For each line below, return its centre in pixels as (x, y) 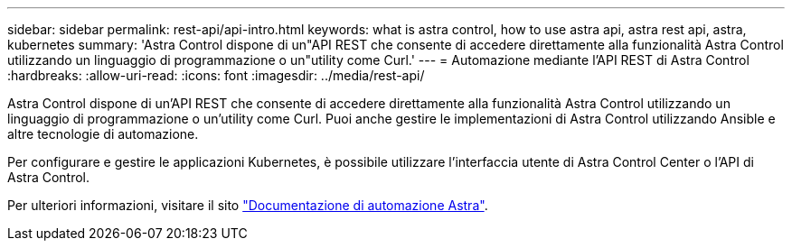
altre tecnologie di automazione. (103, 134)
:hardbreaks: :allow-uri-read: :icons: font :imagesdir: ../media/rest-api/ (216, 75)
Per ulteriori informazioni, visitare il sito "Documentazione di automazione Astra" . (248, 205)
